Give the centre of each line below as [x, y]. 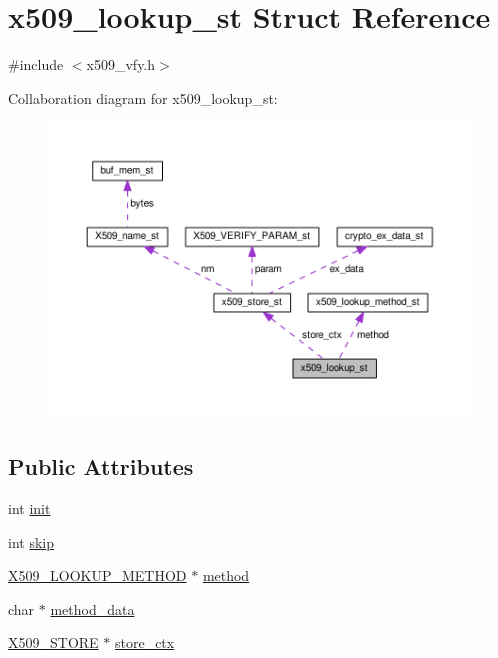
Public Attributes [101, 466]
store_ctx [144, 642]
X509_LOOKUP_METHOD [97, 575]
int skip [31, 541]
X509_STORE [53, 642]
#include [36, 64]
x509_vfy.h [121, 64]
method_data [92, 608]
